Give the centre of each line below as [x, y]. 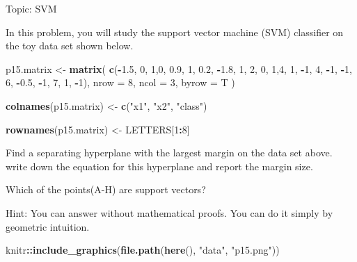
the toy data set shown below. [70, 46]
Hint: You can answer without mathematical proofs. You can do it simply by [169, 212]
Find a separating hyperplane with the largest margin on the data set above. [169, 153]
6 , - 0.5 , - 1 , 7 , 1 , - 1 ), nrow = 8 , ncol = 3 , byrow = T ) [120, 82]
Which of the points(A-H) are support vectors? [106, 189]
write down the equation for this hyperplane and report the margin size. [159, 166]
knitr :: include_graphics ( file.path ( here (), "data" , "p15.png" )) [143, 250]
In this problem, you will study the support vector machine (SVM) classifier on [175, 32]
